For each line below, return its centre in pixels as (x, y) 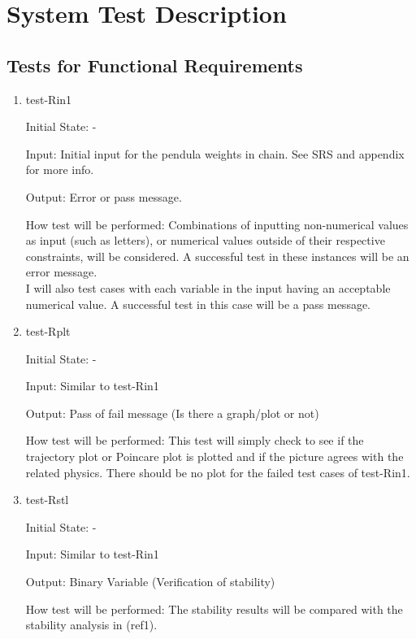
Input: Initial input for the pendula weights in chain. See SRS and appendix (215, 153)
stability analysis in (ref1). (91, 625)
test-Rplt (48, 331)
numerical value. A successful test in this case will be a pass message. (198, 304)
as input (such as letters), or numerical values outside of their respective (205, 240)
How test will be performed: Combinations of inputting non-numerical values (217, 224)
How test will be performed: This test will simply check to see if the (195, 440)
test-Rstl (47, 500)
